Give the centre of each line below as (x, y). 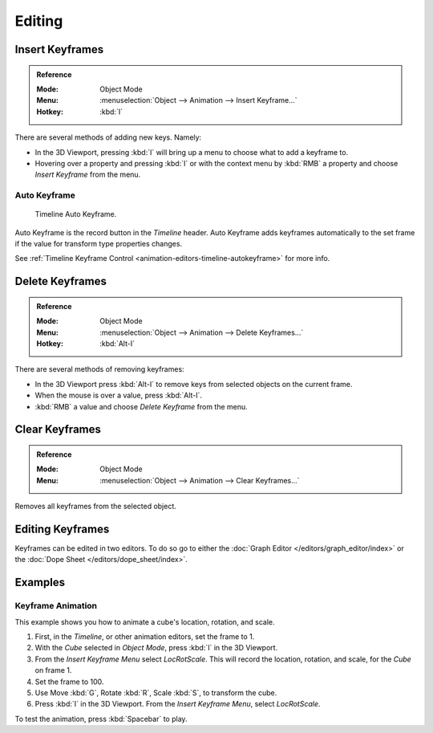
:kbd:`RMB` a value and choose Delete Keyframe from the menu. (141, 406)
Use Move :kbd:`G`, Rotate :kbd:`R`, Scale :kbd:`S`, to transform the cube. (156, 692)
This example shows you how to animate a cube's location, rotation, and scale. (145, 621)
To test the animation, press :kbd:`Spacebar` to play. (101, 719)
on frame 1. (53, 670)
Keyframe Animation (56, 606)
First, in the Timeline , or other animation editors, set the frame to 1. (145, 636)
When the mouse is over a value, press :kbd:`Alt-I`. (119, 395)
